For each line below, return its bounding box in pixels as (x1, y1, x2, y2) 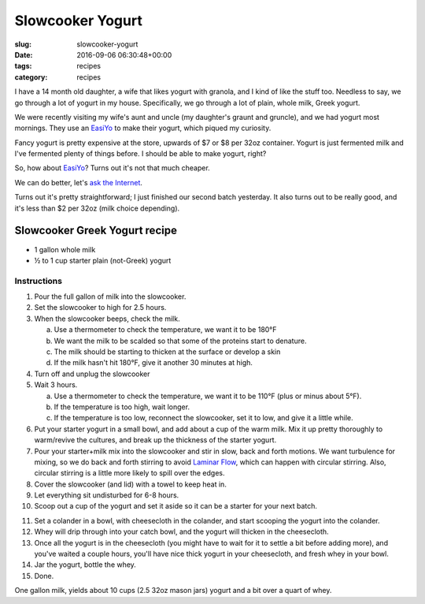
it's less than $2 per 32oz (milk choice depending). (14, 203, 180, 213)
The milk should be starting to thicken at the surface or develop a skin (54, 347, 281, 356)
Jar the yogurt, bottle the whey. (34, 560, 137, 569)
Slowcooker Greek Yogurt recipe (14, 224, 177, 237)
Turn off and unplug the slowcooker (34, 369, 150, 378)
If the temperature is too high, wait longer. (54, 402, 190, 412)
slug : (14, 39, 31, 49)
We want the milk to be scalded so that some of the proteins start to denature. (54, 336, 307, 345)
